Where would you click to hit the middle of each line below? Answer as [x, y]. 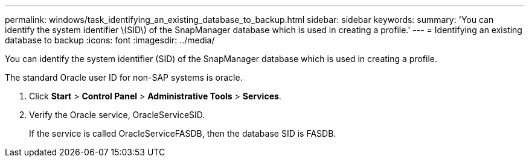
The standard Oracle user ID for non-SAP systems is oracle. [124, 77]
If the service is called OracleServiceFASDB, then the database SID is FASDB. [183, 133]
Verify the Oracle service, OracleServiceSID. [117, 115]
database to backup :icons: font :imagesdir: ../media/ [110, 40]
